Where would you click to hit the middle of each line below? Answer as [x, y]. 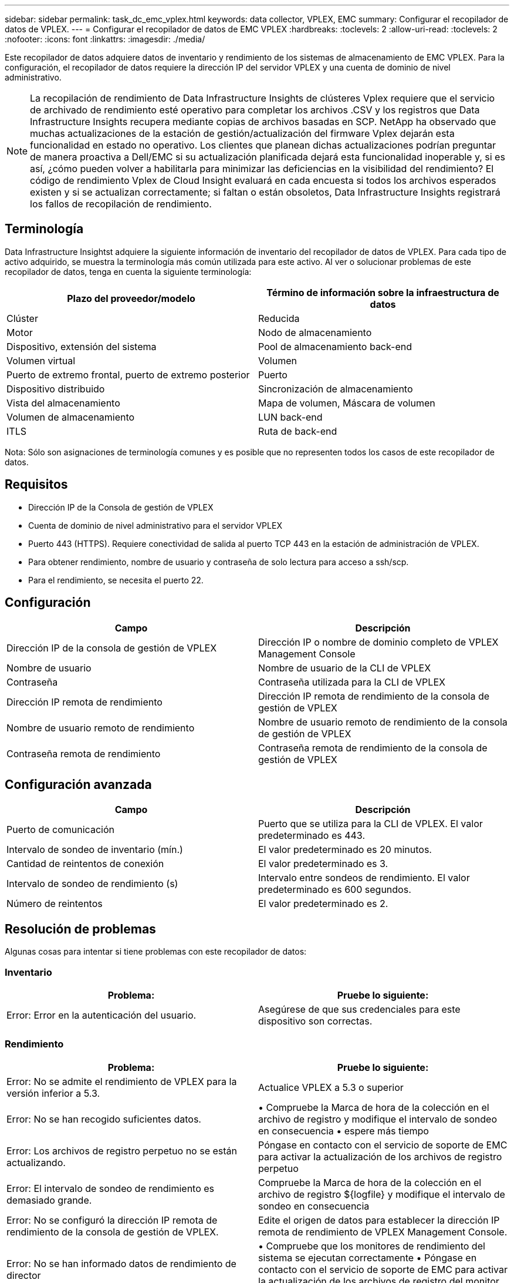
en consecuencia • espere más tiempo [344, 1131]
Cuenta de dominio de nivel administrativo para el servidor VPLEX [155, 525]
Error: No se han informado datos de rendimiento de [121, 1263]
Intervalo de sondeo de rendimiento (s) [92, 884]
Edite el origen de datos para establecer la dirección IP [379, 1220]
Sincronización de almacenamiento [336, 389]
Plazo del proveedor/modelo [131, 298]
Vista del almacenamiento [63, 403]
